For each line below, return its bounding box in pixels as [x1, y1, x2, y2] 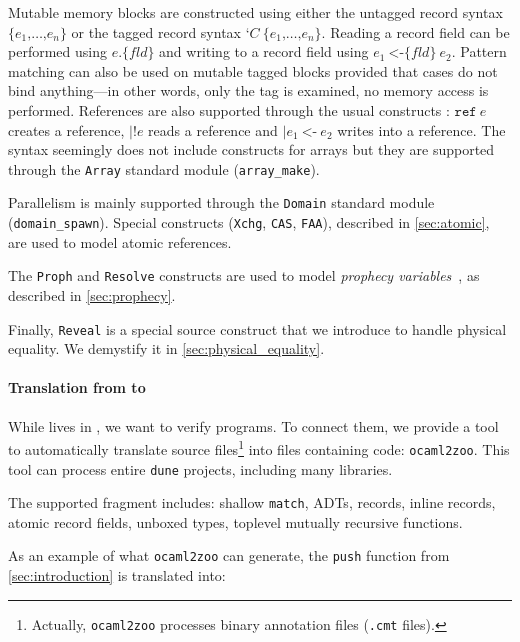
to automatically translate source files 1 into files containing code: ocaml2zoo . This [8, 436, 510, 459]
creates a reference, [8, 119, 125, 140]
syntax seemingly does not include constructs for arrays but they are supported [8, 139, 495, 160]
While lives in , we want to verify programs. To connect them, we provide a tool [8, 415, 499, 436]
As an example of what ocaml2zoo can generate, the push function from [8, 545, 450, 566]
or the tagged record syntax [71, 21, 241, 42]
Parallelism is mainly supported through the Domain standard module [8, 192, 435, 213]
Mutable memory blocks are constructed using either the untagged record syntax [8, 2, 503, 22]
